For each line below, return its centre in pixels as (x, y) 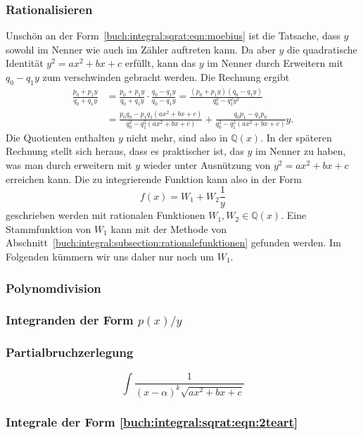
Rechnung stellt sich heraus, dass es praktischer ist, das (125, 151)
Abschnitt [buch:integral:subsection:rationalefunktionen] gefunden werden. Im (173, 242)
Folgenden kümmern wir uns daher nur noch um (110, 256)
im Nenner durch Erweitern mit (275, 63)
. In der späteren (296, 137)
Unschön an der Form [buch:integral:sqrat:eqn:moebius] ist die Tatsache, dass (173, 36)
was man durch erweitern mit (69, 164)
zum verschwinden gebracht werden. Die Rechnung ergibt (166, 77)
